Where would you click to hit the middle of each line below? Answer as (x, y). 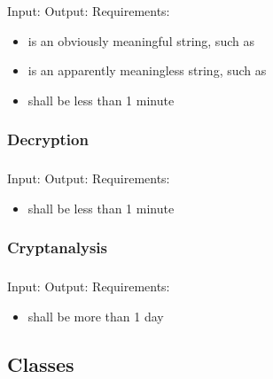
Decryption (48, 139)
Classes (41, 364)
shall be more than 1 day (96, 316)
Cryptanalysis (58, 248)
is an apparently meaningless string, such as (147, 70)
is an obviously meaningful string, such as (141, 40)
